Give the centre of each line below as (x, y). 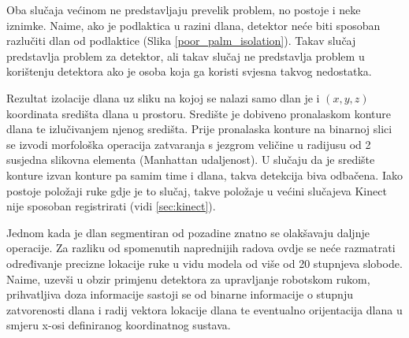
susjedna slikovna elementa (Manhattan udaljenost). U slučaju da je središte (191, 160)
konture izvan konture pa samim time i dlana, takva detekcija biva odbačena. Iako (204, 175)
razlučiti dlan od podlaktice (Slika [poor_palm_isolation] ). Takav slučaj (181, 41)
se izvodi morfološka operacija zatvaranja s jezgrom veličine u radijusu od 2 (189, 144)
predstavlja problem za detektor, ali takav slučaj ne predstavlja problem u (186, 56)
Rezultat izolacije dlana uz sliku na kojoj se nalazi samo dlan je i (163, 97)
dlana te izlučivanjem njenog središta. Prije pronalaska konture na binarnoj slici (199, 129)
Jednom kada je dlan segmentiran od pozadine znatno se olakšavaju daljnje (188, 232)
